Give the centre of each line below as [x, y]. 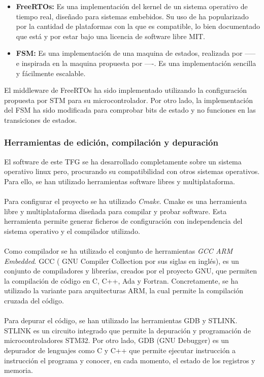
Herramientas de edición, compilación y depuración [111, 142]
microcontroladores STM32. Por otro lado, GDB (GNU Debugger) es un [117, 340]
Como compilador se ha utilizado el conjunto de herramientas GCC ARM [119, 251]
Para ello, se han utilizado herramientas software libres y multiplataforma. [120, 181]
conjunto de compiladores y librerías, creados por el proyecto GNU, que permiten [130, 271]
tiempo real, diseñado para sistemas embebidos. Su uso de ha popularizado [132, 16]
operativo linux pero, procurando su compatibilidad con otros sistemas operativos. [132, 171]
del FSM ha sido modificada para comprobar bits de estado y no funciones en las [130, 110]
